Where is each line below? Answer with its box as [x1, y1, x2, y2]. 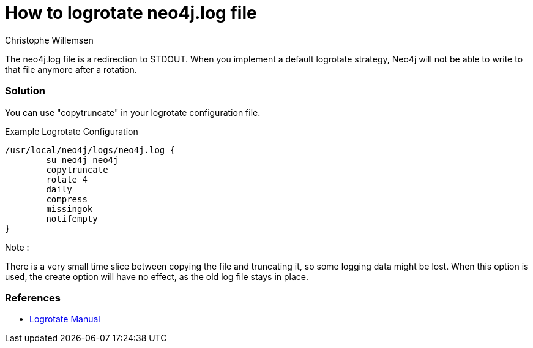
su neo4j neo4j [46, 154, 119, 165]
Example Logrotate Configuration [5, 126, 138, 137]
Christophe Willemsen [5, 34, 94, 45]
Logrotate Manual [29, 314, 100, 325]
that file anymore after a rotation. [5, 64, 137, 75]
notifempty [46, 213, 98, 224]
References [5, 291, 61, 304]
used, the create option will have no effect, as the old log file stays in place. [5, 271, 309, 282]
